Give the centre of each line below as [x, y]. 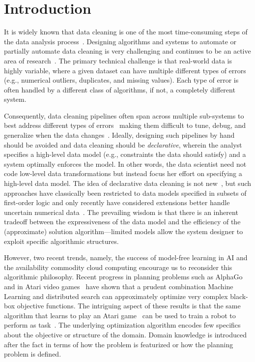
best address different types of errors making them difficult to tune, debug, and [125, 125]
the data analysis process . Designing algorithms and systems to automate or [120, 41]
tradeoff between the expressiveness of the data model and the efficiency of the [122, 222]
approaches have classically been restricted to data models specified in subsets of [125, 193]
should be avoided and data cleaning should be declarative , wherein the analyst [123, 144]
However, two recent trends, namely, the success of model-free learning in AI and [126, 257]
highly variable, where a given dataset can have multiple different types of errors [125, 70]
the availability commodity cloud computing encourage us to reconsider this [118, 267]
